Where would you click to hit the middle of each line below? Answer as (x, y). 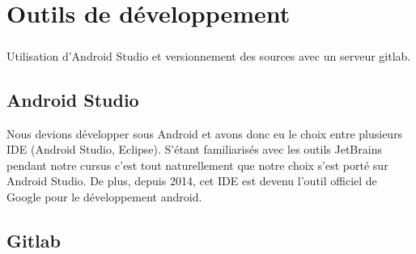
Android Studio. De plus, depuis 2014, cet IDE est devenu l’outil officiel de (192, 181)
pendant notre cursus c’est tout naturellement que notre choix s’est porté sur (197, 165)
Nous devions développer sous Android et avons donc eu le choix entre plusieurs (205, 133)
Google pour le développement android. (104, 196)
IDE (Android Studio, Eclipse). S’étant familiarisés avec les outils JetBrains (194, 149)
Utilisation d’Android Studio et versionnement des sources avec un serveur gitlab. (209, 55)
